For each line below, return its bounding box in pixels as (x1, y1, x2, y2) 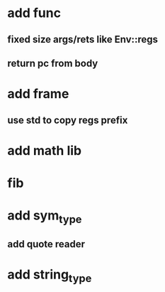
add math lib (7, 142, 82, 158)
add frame (7, 86, 69, 102)
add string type (7, 266, 92, 285)
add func (7, 5, 62, 21)
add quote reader (7, 238, 86, 250)
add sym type (7, 207, 82, 226)
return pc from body (7, 57, 98, 69)
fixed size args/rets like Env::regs (7, 33, 158, 45)
